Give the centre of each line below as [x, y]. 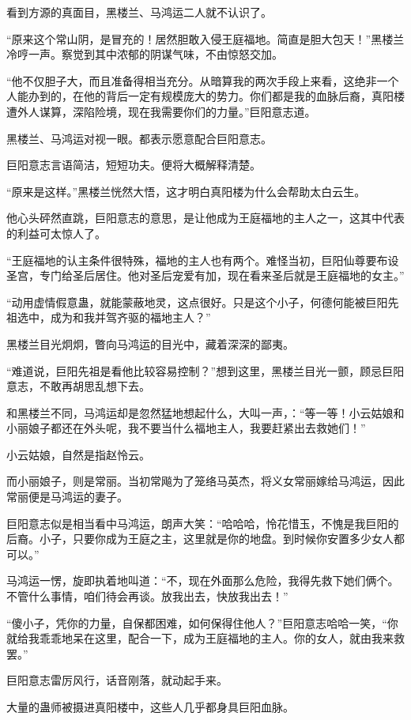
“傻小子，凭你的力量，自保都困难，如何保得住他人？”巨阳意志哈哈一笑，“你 [202, 622]
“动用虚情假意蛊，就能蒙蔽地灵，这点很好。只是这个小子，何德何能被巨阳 [197, 302]
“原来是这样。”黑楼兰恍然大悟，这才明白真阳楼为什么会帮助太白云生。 [186, 191]
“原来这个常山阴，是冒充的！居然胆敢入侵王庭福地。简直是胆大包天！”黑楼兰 [205, 38]
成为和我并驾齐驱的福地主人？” [130, 317]
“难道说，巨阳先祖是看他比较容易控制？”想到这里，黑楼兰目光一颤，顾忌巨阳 [205, 370]
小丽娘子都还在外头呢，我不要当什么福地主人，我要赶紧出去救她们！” [186, 428]
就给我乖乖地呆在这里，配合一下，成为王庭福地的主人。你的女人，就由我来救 [205, 638]
